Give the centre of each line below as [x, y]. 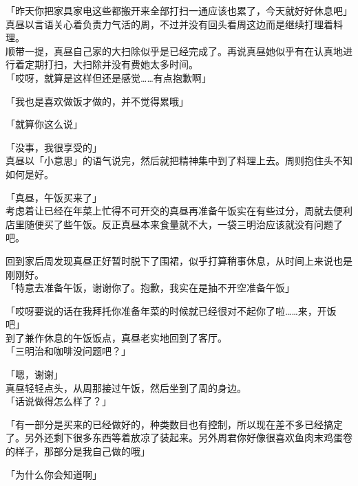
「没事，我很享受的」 [54, 147]
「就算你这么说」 [44, 124]
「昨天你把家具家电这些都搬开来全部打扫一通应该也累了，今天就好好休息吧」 [179, 10]
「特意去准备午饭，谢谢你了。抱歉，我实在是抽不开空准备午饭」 [150, 288]
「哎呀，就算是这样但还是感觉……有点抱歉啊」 [108, 77]
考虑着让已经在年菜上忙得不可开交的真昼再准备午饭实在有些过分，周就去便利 [179, 211]
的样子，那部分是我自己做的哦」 [78, 451]
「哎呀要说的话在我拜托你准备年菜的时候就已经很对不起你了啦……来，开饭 [171, 310]
